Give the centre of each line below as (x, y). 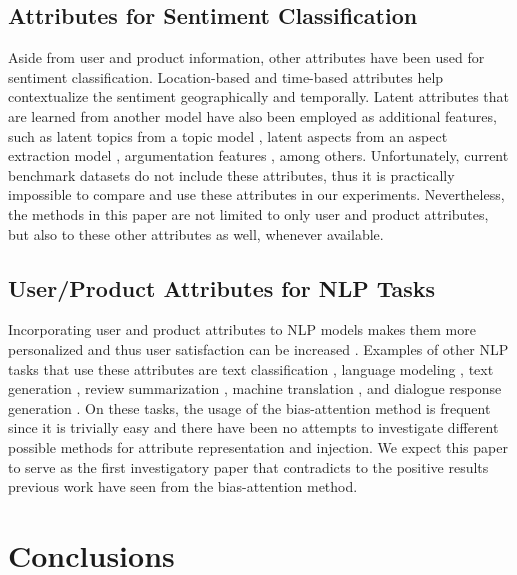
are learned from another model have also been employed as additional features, (252, 115)
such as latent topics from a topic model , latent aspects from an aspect (228, 135)
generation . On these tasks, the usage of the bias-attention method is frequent (249, 407)
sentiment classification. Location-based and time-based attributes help (226, 76)
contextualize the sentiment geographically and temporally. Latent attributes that (258, 96)
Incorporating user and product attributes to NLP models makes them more (242, 329)
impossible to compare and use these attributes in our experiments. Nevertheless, (256, 194)
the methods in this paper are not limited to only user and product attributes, (248, 213)
